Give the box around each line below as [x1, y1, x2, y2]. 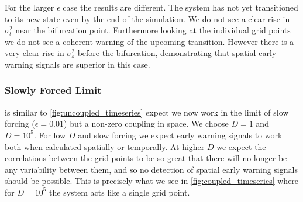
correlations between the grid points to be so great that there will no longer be [5, 152, 287, 164]
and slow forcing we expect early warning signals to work [78, 128, 283, 141]
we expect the [216, 140, 266, 152]
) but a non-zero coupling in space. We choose [64, 117, 229, 130]
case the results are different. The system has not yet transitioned [63, 1, 298, 13]
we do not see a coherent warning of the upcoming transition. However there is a [5, 35, 294, 47]
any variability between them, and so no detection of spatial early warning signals [5, 163, 298, 175]
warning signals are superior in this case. [5, 58, 150, 70]
